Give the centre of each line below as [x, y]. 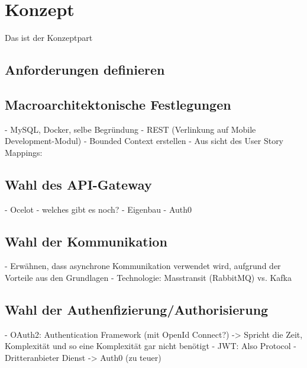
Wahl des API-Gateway [78, 184]
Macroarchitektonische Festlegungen [118, 104]
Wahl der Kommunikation [86, 241]
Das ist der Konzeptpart [49, 38]
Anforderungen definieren [85, 70]
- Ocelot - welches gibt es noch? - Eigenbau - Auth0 [98, 209]
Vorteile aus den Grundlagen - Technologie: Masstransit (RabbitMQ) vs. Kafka [148, 278]
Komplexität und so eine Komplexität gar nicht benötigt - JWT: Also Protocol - [151, 346]
